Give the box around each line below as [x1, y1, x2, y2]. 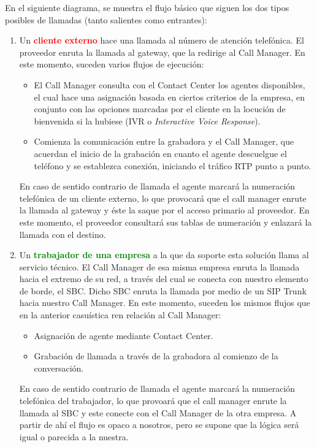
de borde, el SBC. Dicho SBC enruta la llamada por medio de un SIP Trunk [19, 284, 307, 297]
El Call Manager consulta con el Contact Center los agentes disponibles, [34, 78, 305, 91]
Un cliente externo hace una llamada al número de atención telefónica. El [19, 34, 304, 47]
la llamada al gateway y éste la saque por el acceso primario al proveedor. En [19, 204, 310, 216]
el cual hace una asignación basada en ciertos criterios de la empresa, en [34, 90, 305, 103]
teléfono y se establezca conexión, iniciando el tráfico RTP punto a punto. [34, 159, 311, 172]
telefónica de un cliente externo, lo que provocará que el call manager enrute [19, 191, 307, 204]
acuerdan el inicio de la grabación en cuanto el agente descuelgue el [34, 147, 287, 159]
